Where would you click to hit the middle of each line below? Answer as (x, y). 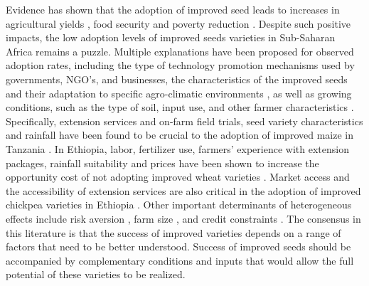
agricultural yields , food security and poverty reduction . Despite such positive (178, 23)
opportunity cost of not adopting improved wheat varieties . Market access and (178, 177)
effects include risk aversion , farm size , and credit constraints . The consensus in (183, 218)
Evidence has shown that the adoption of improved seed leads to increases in (173, 9)
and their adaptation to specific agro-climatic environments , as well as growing (179, 93)
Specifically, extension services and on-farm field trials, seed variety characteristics (184, 121)
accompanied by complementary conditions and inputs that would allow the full (180, 260)
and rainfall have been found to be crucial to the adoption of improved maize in (180, 135)
